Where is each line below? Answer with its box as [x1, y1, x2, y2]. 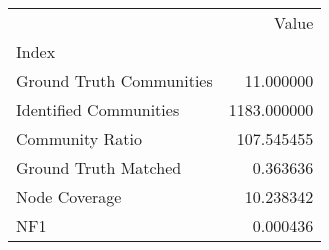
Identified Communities [16, 98, 180, 121]
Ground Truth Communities [16, 69, 213, 92]
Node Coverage [16, 185, 122, 208]
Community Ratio [16, 127, 143, 150]
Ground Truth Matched [16, 156, 182, 179]
